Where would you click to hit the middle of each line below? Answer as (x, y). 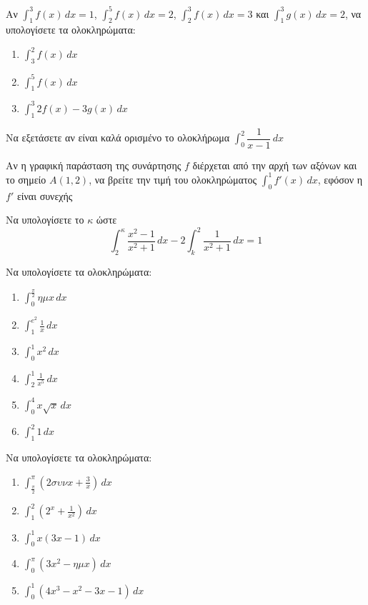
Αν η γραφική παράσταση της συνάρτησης (94, 165)
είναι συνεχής (45, 195)
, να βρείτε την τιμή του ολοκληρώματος (173, 179)
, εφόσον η (340, 179)
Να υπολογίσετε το (45, 220)
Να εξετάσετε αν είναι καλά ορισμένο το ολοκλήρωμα (118, 137)
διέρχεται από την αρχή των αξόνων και (275, 165)
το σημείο (26, 179)
